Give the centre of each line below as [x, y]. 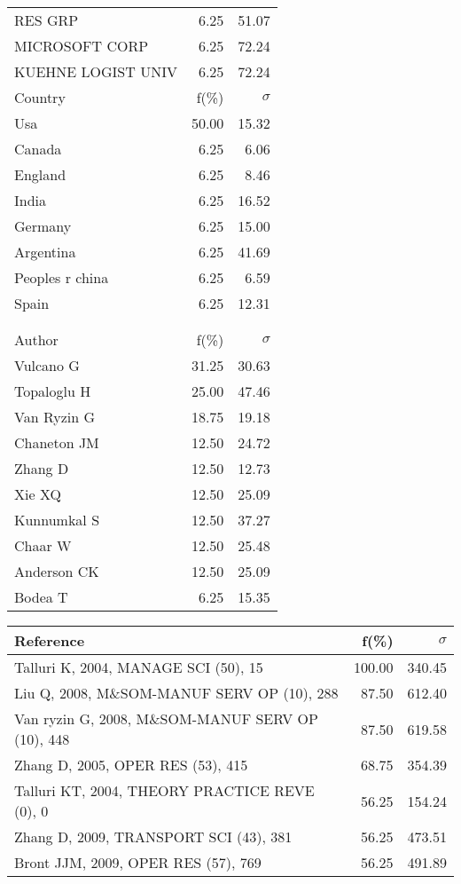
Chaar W [43, 545]
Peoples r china [62, 277]
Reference [50, 640]
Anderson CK [57, 571]
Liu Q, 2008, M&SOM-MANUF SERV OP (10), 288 [176, 693]
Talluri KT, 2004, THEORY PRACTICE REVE [164, 790]
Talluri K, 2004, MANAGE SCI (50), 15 [139, 667]
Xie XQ [38, 494]
